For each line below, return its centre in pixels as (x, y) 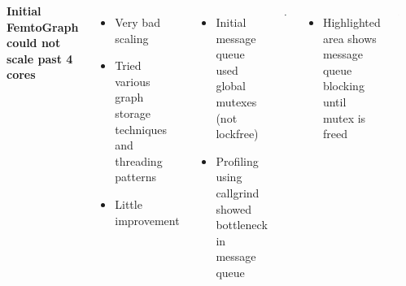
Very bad (138, 22)
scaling (132, 38)
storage (133, 113)
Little (129, 204)
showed (234, 208)
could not (34, 43)
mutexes (236, 101)
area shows (349, 38)
